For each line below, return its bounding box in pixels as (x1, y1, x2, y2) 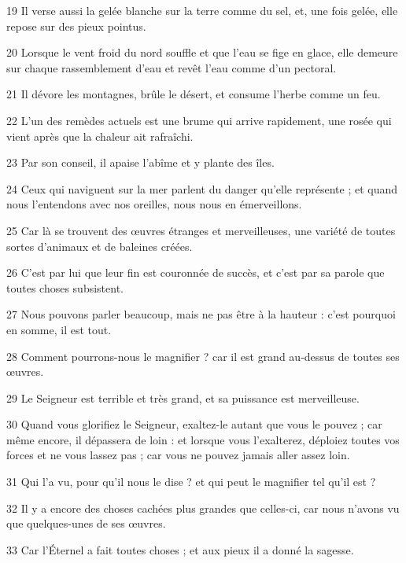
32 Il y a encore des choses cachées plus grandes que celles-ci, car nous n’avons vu (6, 499, 400, 516)
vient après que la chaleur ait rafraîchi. (6, 127, 194, 144)
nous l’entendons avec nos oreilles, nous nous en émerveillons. (6, 196, 302, 212)
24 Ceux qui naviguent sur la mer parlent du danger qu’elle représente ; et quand (6, 180, 398, 197)
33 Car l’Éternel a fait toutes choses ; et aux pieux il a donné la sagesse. (6, 541, 354, 557)
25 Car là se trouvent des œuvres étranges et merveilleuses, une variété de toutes (6, 222, 396, 238)
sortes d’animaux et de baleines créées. (6, 237, 193, 254)
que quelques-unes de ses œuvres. (6, 515, 166, 532)
